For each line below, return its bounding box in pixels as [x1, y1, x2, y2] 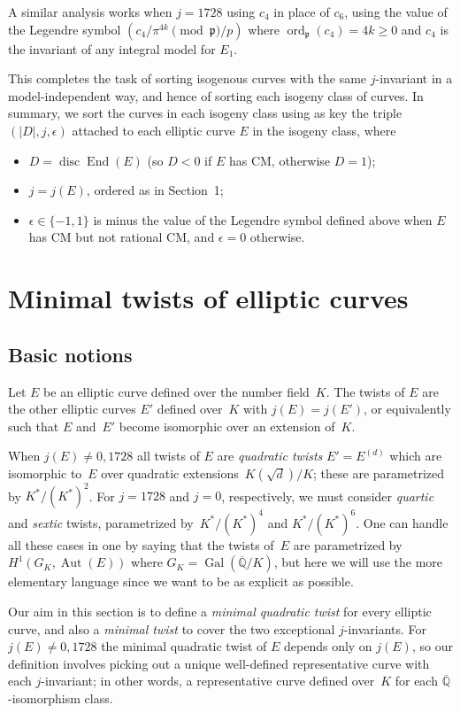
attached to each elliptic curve [72, 120, 235, 139]
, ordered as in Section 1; [86, 181, 224, 199]
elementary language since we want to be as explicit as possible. [8, 572, 354, 591]
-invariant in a [375, 69, 453, 88]
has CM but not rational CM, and [28, 228, 215, 246]
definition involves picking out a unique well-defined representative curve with [8, 654, 430, 672]
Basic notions [8, 340, 133, 368]
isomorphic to [8, 463, 82, 482]
